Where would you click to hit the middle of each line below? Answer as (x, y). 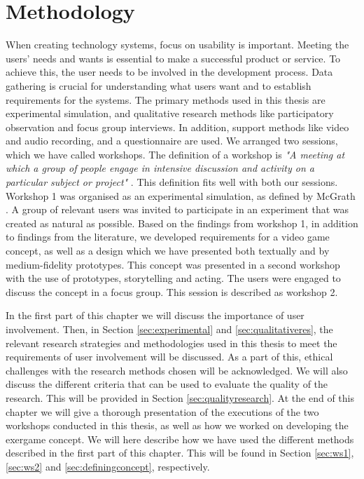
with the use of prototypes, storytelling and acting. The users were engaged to (173, 278)
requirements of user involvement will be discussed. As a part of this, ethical (169, 357)
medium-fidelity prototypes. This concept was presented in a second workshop (173, 264)
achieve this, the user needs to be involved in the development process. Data (169, 72)
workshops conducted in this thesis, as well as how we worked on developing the (177, 425)
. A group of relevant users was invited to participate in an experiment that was (177, 209)
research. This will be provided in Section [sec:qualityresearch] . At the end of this (180, 397)
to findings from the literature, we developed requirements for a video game (168, 237)
